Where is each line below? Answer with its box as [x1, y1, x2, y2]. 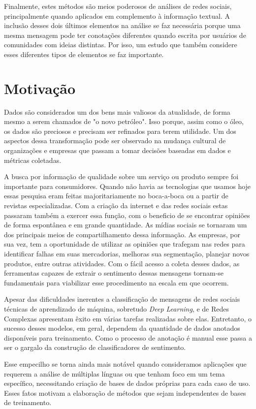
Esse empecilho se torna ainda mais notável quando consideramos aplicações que [4, 358, 247, 369]
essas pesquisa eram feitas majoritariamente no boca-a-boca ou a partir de [4, 190, 228, 201]
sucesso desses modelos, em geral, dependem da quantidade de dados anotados [4, 323, 240, 333]
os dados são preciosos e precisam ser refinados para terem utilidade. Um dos [4, 126, 236, 136]
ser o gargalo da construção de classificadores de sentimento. [4, 342, 186, 352]
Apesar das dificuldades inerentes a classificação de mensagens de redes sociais [4, 294, 240, 304]
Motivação [4, 78, 76, 98]
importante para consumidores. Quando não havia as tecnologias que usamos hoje [4, 181, 251, 191]
